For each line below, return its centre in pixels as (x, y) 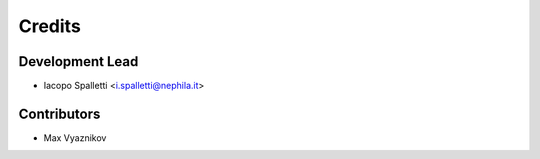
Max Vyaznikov (75, 137)
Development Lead (78, 61)
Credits (50, 26)
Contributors (59, 113)
